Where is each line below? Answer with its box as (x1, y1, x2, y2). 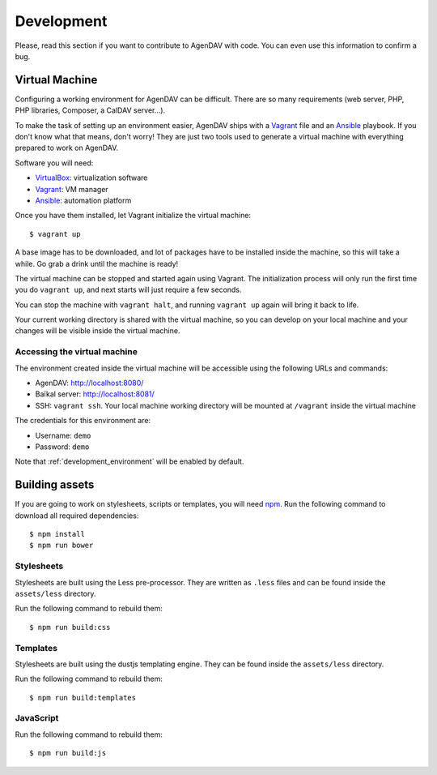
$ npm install (29, 529, 85, 539)
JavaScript (15, 713, 59, 724)
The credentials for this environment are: (15, 416, 151, 426)
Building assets (15, 478, 95, 492)
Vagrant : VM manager (35, 184, 108, 194)
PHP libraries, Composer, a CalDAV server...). (15, 105, 166, 115)
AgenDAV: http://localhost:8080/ (35, 378, 144, 388)
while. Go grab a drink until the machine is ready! (15, 259, 179, 268)
